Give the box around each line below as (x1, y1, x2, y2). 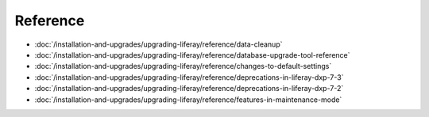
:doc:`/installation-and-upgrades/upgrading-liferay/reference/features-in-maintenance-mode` (34, 95, 342, 104)
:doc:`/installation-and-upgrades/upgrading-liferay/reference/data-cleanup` (34, 40, 283, 49)
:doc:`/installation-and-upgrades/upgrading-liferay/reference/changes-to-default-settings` (34, 62, 332, 71)
